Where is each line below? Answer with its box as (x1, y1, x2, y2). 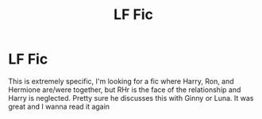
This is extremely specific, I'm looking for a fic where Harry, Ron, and (8, 76, 234, 86)
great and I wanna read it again (8, 102, 110, 111)
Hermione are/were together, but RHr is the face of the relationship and (8, 85, 241, 94)
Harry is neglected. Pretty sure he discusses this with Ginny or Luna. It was (8, 93, 254, 102)
